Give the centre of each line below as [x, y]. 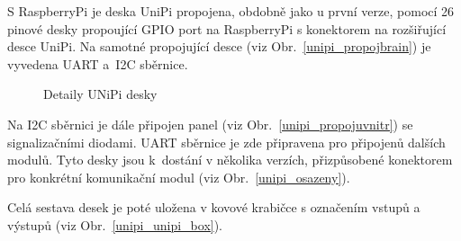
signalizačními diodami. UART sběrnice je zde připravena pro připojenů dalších [226, 142]
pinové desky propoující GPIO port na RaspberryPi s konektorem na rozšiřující [227, 28]
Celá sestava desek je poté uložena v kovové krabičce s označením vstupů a [214, 207]
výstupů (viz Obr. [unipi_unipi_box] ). [115, 224]
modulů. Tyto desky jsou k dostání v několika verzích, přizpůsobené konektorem [230, 160]
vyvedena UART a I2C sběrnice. [98, 63]
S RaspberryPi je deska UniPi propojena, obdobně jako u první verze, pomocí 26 [231, 11]
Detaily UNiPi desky [100, 94]
